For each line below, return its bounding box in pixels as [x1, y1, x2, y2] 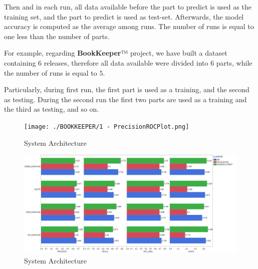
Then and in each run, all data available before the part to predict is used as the [4, 2, 251, 12]
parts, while [216, 57, 252, 68]
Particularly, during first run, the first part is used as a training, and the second [4, 84, 249, 95]
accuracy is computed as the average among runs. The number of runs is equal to [4, 21, 254, 32]
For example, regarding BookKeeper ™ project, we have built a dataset [4, 48, 227, 58]
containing [4, 57, 36, 68]
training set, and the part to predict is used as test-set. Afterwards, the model [4, 11, 244, 22]
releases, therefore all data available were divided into [44, 57, 208, 68]
